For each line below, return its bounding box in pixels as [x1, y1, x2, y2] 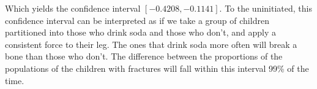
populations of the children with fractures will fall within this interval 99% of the [5, 61, 309, 74]
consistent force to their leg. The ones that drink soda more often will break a [5, 37, 297, 50]
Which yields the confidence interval [5, 2, 141, 14]
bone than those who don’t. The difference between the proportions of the [5, 50, 283, 63]
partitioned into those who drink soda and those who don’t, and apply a [5, 26, 276, 39]
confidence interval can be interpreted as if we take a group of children [5, 14, 269, 26]
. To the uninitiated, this [219, 2, 312, 14]
